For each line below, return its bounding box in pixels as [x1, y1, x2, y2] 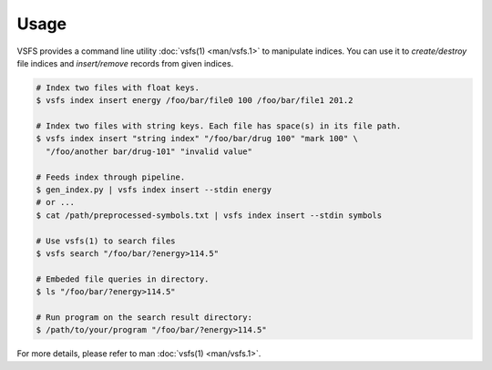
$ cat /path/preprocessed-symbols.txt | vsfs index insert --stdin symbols [36, 210, 383, 221]
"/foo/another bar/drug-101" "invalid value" [46, 146, 252, 157]
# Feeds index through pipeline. [36, 171, 186, 182]
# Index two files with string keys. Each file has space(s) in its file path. [36, 121, 402, 131]
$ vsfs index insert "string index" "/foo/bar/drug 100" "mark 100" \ [36, 133, 359, 144]
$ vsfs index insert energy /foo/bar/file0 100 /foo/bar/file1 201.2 [36, 96, 354, 106]
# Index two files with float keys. [36, 82, 200, 93]
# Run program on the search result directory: [36, 312, 252, 323]
